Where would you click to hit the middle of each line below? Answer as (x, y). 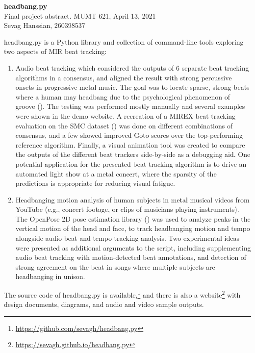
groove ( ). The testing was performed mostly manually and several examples (130, 106)
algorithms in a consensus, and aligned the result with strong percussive (124, 77)
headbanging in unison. (50, 276)
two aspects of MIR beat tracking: (55, 51)
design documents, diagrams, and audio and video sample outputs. (104, 304)
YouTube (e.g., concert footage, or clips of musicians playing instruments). (127, 209)
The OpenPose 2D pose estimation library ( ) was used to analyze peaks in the (133, 218)
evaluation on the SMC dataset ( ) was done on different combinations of (124, 125)
